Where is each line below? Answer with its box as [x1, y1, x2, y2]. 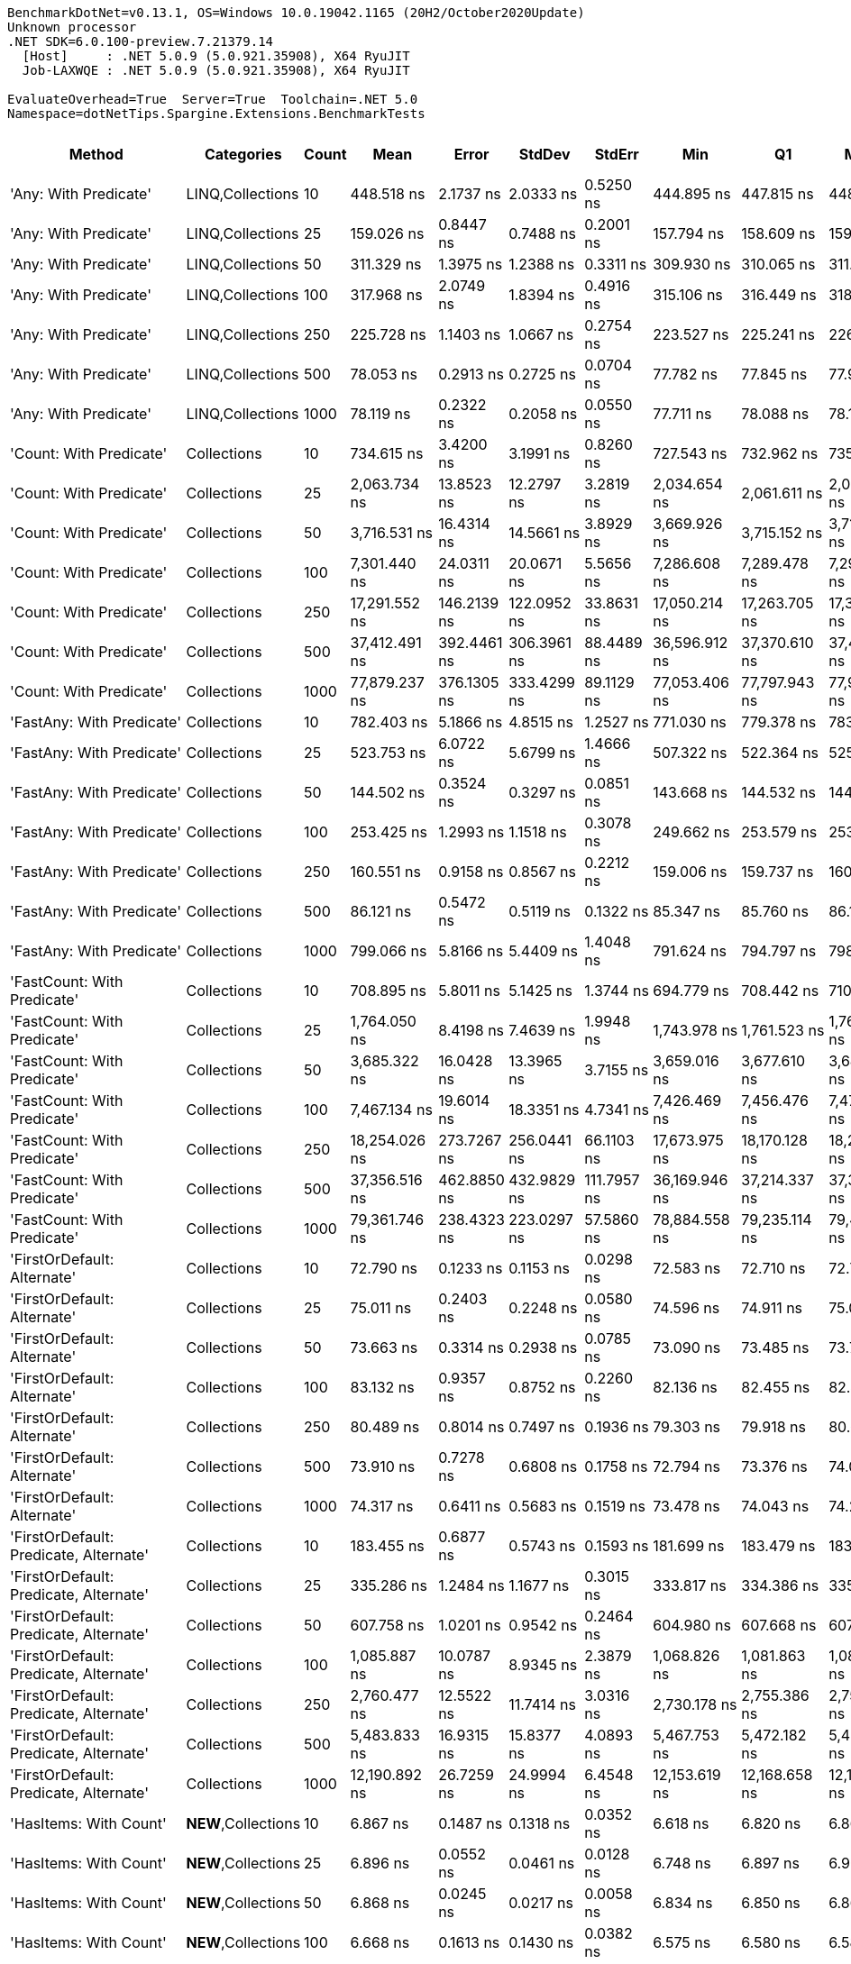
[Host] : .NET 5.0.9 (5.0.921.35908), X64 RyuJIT [22, 49, 410, 63]
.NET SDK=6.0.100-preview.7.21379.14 [7, 34, 274, 49]
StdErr [594, 145, 639, 163]
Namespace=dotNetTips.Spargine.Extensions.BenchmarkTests [7, 106, 425, 121]
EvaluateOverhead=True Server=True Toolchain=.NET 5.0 [7, 92, 418, 106]
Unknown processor [7, 20, 137, 34]
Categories [204, 145, 282, 163]
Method [69, 145, 124, 163]
